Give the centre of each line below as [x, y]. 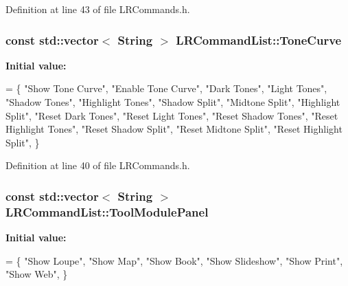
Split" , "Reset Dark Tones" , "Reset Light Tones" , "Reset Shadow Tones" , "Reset [172, 115]
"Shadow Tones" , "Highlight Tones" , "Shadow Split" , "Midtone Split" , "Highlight [173, 102]
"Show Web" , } [37, 274]
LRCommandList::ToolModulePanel [107, 211]
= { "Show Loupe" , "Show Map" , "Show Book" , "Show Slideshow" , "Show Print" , [174, 260]
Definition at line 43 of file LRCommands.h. [98, 9]
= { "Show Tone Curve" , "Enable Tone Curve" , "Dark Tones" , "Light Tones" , [166, 88]
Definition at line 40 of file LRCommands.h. [98, 165]
